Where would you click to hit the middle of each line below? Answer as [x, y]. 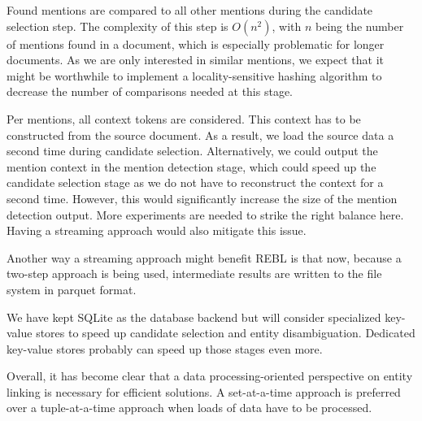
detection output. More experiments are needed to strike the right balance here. [205, 214]
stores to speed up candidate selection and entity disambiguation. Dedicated [226, 333]
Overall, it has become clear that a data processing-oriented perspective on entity [210, 376]
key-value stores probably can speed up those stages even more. [165, 348]
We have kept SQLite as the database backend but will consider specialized [194, 317]
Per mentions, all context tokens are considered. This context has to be [184, 118]
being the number [360, 26]
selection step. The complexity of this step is [117, 26]
